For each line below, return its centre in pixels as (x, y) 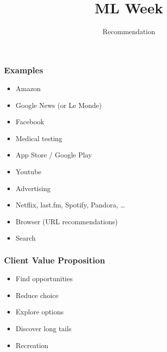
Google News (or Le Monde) (59, 105)
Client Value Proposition (55, 260)
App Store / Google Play (54, 155)
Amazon (28, 88)
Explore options (40, 312)
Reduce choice (37, 295)
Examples (24, 70)
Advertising (33, 188)
